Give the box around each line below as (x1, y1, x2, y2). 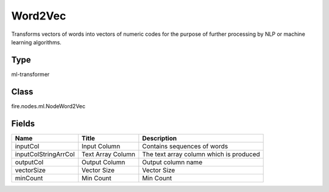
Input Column (81, 142, 121, 150)
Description (142, 134, 177, 142)
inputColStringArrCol (15, 149, 76, 158)
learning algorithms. (11, 38, 62, 46)
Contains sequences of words (142, 142, 228, 150)
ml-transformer (11, 70, 50, 78)
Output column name (142, 158, 203, 166)
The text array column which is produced (142, 149, 260, 158)
